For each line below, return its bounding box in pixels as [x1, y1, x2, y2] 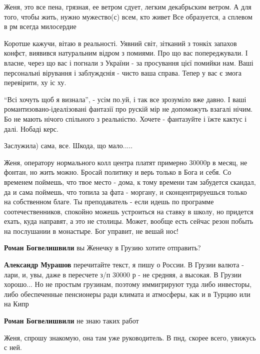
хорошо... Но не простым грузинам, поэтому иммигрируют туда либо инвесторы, [4, 279, 252, 289]
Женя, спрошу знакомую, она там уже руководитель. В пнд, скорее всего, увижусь [4, 332, 256, 342]
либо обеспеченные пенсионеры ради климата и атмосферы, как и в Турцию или [4, 288, 250, 299]
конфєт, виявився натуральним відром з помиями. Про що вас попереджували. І [4, 48, 248, 58]
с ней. [4, 342, 22, 352]
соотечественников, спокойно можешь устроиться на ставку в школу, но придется [4, 206, 253, 216]
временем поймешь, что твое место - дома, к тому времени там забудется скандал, [4, 176, 256, 187]
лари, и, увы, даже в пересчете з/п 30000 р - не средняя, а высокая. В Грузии [4, 269, 241, 279]
